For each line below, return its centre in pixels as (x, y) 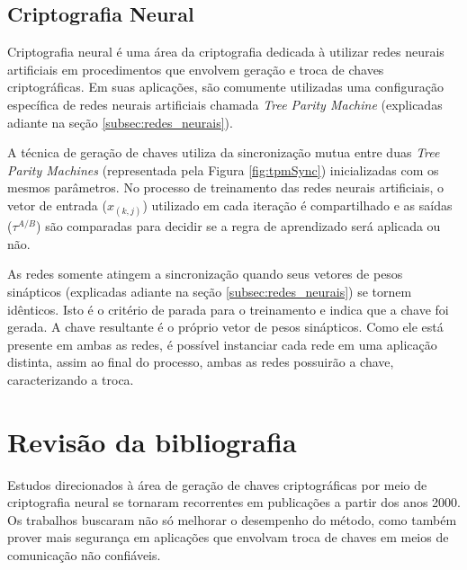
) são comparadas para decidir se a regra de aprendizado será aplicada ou (238, 226)
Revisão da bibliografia (152, 441)
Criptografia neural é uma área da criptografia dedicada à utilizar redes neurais (226, 52)
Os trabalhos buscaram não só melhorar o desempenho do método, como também (232, 519)
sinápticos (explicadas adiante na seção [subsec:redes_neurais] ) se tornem (210, 291)
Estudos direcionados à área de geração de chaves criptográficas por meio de (217, 484)
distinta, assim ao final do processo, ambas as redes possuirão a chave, (201, 362)
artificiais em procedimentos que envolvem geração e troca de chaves (196, 69)
